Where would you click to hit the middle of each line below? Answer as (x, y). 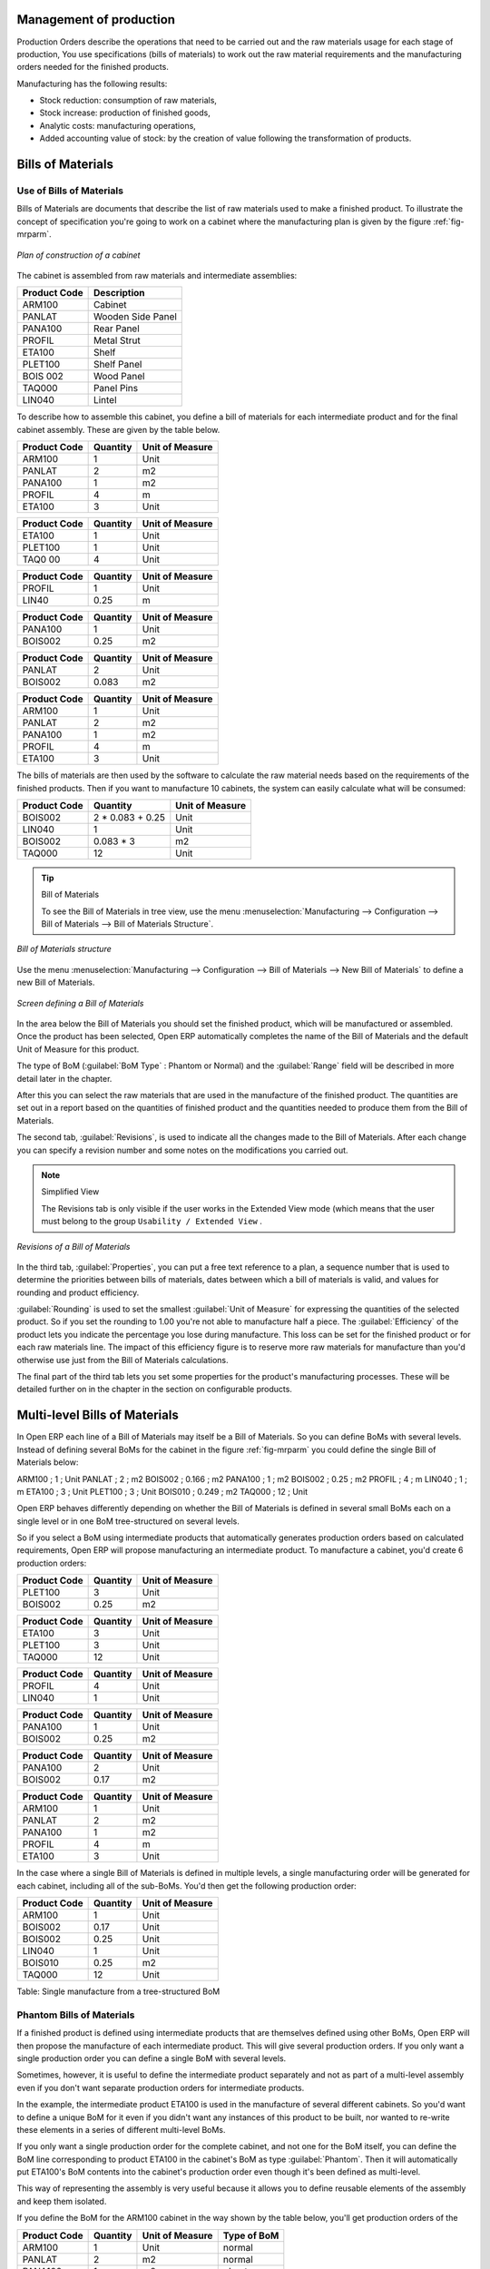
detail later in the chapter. (64, 1078)
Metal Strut (117, 340)
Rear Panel (116, 329)
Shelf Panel (118, 365)
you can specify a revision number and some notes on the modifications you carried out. (182, 1150)
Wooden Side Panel (135, 317)
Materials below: (48, 1462)
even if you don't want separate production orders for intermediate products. (161, 2087)
